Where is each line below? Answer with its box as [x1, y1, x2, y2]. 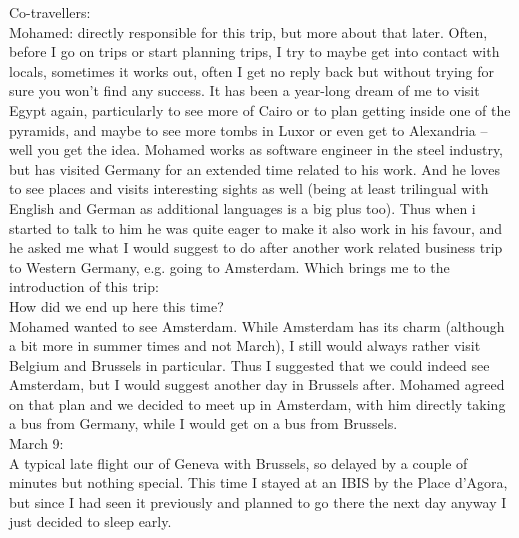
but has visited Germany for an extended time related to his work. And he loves [9, 158, 500, 179]
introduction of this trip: [9, 276, 159, 297]
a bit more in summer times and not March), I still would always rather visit [9, 335, 481, 356]
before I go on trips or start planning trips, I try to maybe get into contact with [9, 41, 500, 62]
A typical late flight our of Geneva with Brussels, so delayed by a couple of [9, 452, 468, 473]
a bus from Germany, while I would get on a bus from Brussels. [9, 413, 398, 434]
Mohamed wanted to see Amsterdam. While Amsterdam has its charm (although [9, 315, 505, 336]
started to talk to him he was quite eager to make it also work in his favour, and [9, 217, 503, 238]
